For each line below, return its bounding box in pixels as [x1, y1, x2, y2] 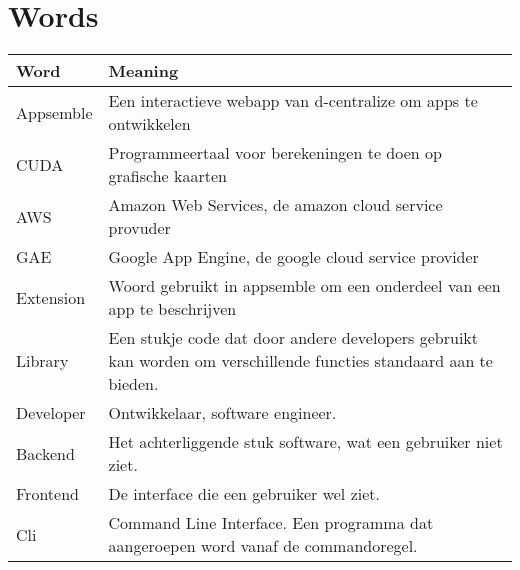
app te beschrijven [108, 297, 237, 321]
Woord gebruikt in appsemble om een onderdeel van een [108, 274, 501, 298]
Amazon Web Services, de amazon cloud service [108, 193, 443, 217]
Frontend [16, 482, 79, 506]
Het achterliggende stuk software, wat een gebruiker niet [108, 430, 503, 454]
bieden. [108, 372, 159, 396]
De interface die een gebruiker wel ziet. [108, 482, 380, 506]
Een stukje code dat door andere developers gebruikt [108, 326, 479, 350]
